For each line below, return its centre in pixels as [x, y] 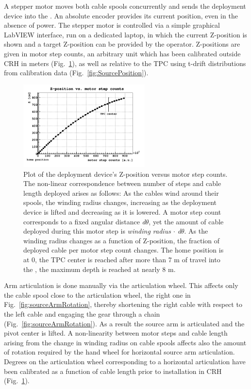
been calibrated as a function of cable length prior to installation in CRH [113, 371]
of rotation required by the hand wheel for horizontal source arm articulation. [119, 352]
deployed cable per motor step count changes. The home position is [124, 250]
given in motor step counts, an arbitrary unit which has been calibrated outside [122, 53]
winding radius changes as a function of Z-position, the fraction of [122, 240]
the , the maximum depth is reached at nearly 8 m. [100, 269]
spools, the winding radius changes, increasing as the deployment [120, 202]
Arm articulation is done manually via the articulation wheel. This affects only [121, 285]
